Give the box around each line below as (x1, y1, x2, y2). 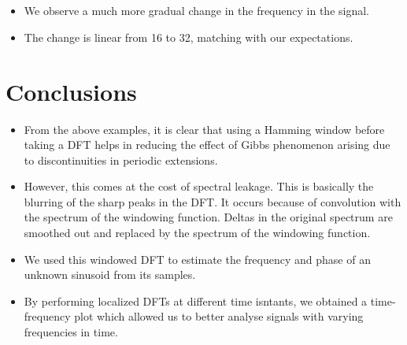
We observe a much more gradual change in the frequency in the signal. (24, 2, 369, 19)
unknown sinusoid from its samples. (24, 266, 196, 283)
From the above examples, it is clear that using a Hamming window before (24, 121, 385, 137)
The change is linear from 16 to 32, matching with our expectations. (24, 28, 353, 45)
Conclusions (6, 75, 137, 107)
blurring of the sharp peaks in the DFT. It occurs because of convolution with (24, 193, 401, 210)
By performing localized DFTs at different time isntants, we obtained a (24, 292, 368, 309)
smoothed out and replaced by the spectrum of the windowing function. (24, 224, 371, 241)
